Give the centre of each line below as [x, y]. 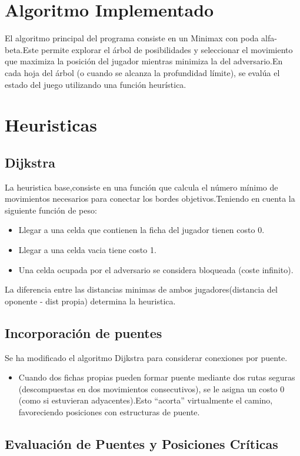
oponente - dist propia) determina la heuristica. [90, 301]
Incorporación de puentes [84, 332]
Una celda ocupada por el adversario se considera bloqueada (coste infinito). [156, 269]
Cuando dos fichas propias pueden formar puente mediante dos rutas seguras [157, 377]
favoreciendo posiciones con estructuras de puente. [109, 412]
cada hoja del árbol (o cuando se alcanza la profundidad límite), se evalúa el [142, 72]
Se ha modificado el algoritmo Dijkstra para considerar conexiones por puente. [146, 357]
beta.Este [22, 49]
